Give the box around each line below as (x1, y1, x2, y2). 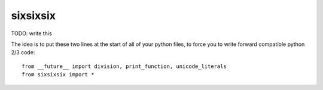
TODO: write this (11, 30, 52, 37)
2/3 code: (11, 49, 35, 56)
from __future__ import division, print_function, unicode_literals (22, 63, 227, 70)
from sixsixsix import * (22, 72, 95, 78)
